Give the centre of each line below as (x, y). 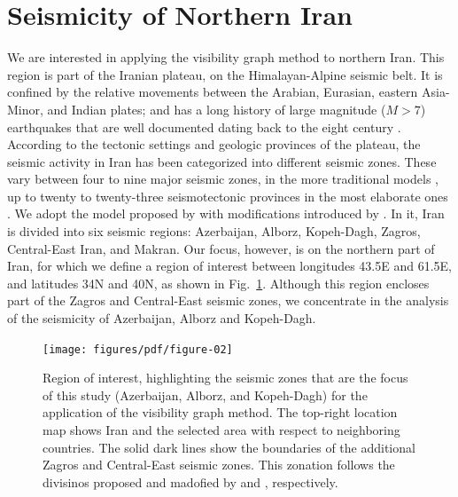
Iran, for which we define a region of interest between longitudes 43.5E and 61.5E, (229, 266)
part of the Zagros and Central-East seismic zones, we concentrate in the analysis (228, 300)
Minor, (25, 109)
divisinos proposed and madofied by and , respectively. (190, 481)
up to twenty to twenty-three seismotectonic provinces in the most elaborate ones (228, 196)
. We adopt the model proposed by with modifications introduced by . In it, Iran (226, 213)
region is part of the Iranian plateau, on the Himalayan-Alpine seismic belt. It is (225, 74)
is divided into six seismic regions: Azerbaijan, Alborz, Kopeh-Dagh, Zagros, (214, 231)
